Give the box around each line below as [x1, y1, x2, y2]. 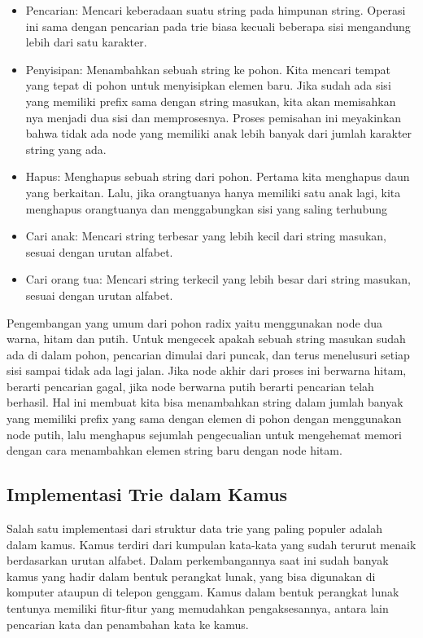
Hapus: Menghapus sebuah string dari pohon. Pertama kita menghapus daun [25, 168, 410, 185]
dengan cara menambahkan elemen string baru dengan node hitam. [7, 442, 342, 459]
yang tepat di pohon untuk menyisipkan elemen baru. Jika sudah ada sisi [25, 77, 391, 94]
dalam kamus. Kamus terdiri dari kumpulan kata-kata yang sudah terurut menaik [7, 535, 416, 552]
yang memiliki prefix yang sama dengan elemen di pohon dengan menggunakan [7, 410, 402, 427]
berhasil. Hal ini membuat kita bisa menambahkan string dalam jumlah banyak [7, 394, 403, 411]
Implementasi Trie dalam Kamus [7, 482, 288, 507]
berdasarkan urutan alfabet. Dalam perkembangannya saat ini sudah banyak [7, 552, 389, 569]
